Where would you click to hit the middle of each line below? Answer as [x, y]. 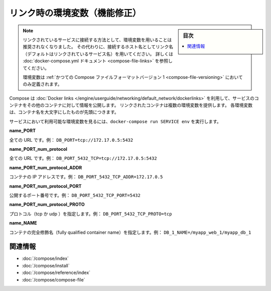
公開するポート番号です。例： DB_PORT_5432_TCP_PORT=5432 [75, 195]
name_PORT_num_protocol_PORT [45, 186]
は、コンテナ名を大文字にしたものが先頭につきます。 [64, 112]
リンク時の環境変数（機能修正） [75, 13]
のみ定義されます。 [42, 84]
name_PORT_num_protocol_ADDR [46, 167]
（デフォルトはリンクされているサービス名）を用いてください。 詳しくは [98, 54]
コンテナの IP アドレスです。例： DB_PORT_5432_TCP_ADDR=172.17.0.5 [86, 177]
